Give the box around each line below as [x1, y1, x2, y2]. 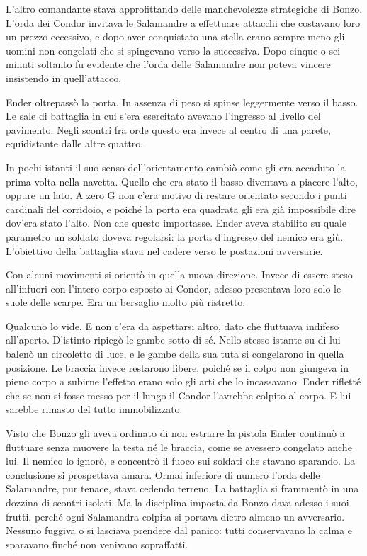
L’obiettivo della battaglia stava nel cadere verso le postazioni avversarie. [6, 243, 323, 258]
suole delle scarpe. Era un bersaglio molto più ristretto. [6, 295, 246, 310]
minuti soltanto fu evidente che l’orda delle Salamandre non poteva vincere [6, 57, 331, 72]
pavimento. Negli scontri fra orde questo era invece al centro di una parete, [6, 122, 331, 137]
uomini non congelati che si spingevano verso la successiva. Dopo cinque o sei [6, 42, 341, 57]
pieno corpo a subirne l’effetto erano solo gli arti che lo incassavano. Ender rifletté [6, 374, 361, 389]
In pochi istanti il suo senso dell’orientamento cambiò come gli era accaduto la [6, 159, 346, 174]
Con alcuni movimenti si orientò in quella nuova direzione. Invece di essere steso [6, 267, 353, 282]
